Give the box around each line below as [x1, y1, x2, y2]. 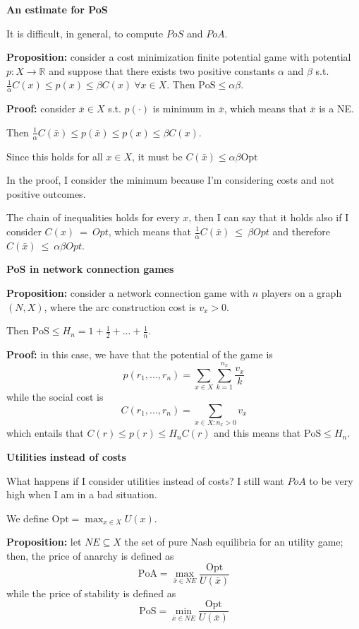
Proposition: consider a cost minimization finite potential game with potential [6, 49, 351, 64]
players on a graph [261, 286, 342, 300]
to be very [309, 473, 353, 488]
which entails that [6, 425, 84, 440]
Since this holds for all [6, 148, 103, 163]
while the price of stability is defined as [6, 585, 176, 600]
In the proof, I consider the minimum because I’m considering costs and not [6, 172, 335, 187]
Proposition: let [6, 534, 82, 549]
